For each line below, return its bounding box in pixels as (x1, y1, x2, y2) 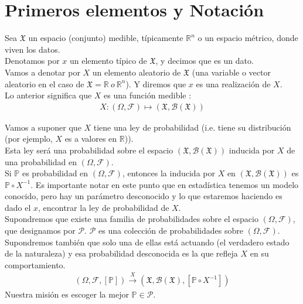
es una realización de (196, 77, 271, 90)
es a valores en (64, 132, 117, 145)
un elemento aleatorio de (92, 66, 181, 78)
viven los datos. (5, 43, 60, 55)
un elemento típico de (69, 54, 147, 67)
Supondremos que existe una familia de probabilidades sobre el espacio (5, 213, 258, 225)
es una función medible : (104, 89, 192, 101)
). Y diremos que (125, 77, 186, 90)
